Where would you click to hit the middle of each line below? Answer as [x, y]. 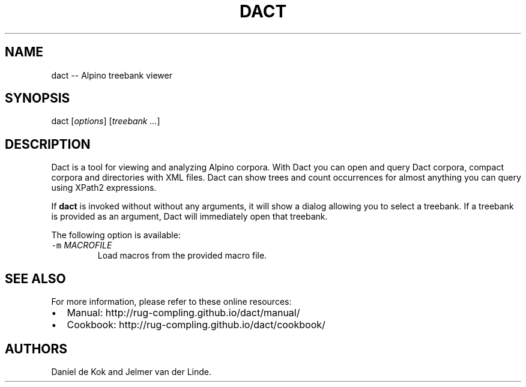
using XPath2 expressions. [104, 188]
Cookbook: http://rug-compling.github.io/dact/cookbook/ [196, 325]
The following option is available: [116, 235]
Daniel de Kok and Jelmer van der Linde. [131, 371]
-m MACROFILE [82, 245]
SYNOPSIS [38, 98]
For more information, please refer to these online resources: [171, 302]
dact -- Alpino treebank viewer [112, 75]
